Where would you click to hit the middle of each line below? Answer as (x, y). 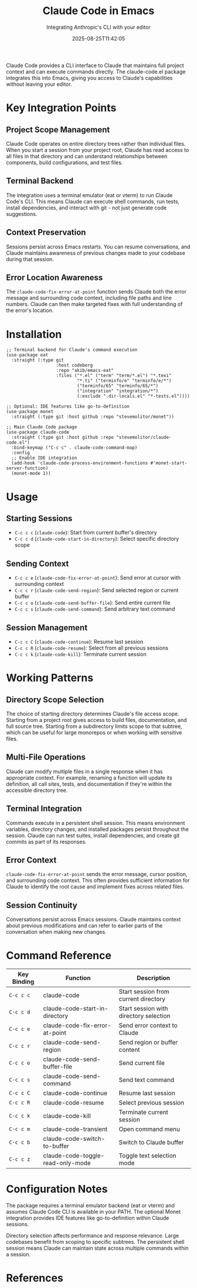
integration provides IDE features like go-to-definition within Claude (88, 1218)
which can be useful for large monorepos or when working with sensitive (94, 732)
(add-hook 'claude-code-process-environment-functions (80, 463)
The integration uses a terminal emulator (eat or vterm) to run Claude (89, 195)
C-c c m (20, 1129)
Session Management (47, 628)
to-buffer (56, 1146)
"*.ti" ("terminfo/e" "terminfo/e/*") (124, 381)
